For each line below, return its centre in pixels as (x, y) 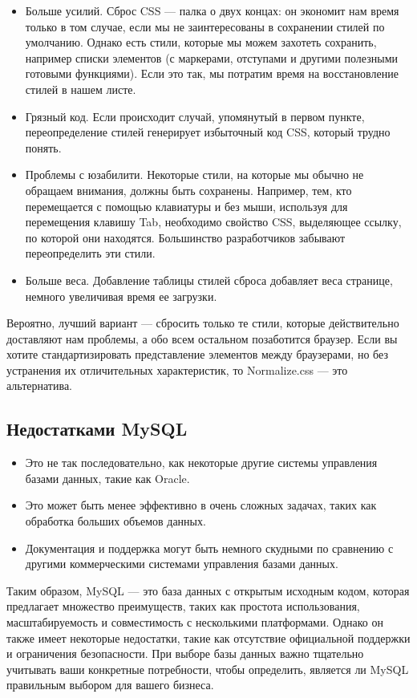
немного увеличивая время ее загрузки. (121, 296)
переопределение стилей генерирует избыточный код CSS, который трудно (208, 132)
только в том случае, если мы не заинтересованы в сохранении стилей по (205, 26)
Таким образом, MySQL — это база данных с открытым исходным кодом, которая (208, 590)
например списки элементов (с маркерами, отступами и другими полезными (211, 57)
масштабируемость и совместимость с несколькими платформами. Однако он (195, 622)
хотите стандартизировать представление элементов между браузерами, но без (197, 354)
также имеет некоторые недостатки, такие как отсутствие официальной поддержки (208, 637)
